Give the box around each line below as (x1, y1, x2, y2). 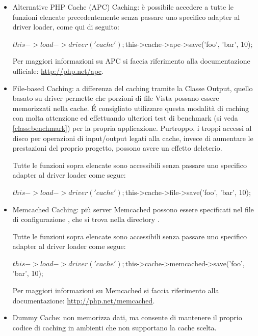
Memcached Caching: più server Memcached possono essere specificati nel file (12, 204, 254, 214)
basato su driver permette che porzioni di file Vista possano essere (12, 93, 219, 103)
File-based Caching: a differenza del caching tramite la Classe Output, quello (12, 82, 253, 93)
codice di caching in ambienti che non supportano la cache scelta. (12, 322, 217, 332)
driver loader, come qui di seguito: (12, 21, 119, 32)
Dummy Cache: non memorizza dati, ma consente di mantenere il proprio (12, 312, 242, 323)
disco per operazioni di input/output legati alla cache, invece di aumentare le (12, 132, 253, 143)
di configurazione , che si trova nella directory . (12, 214, 160, 225)
